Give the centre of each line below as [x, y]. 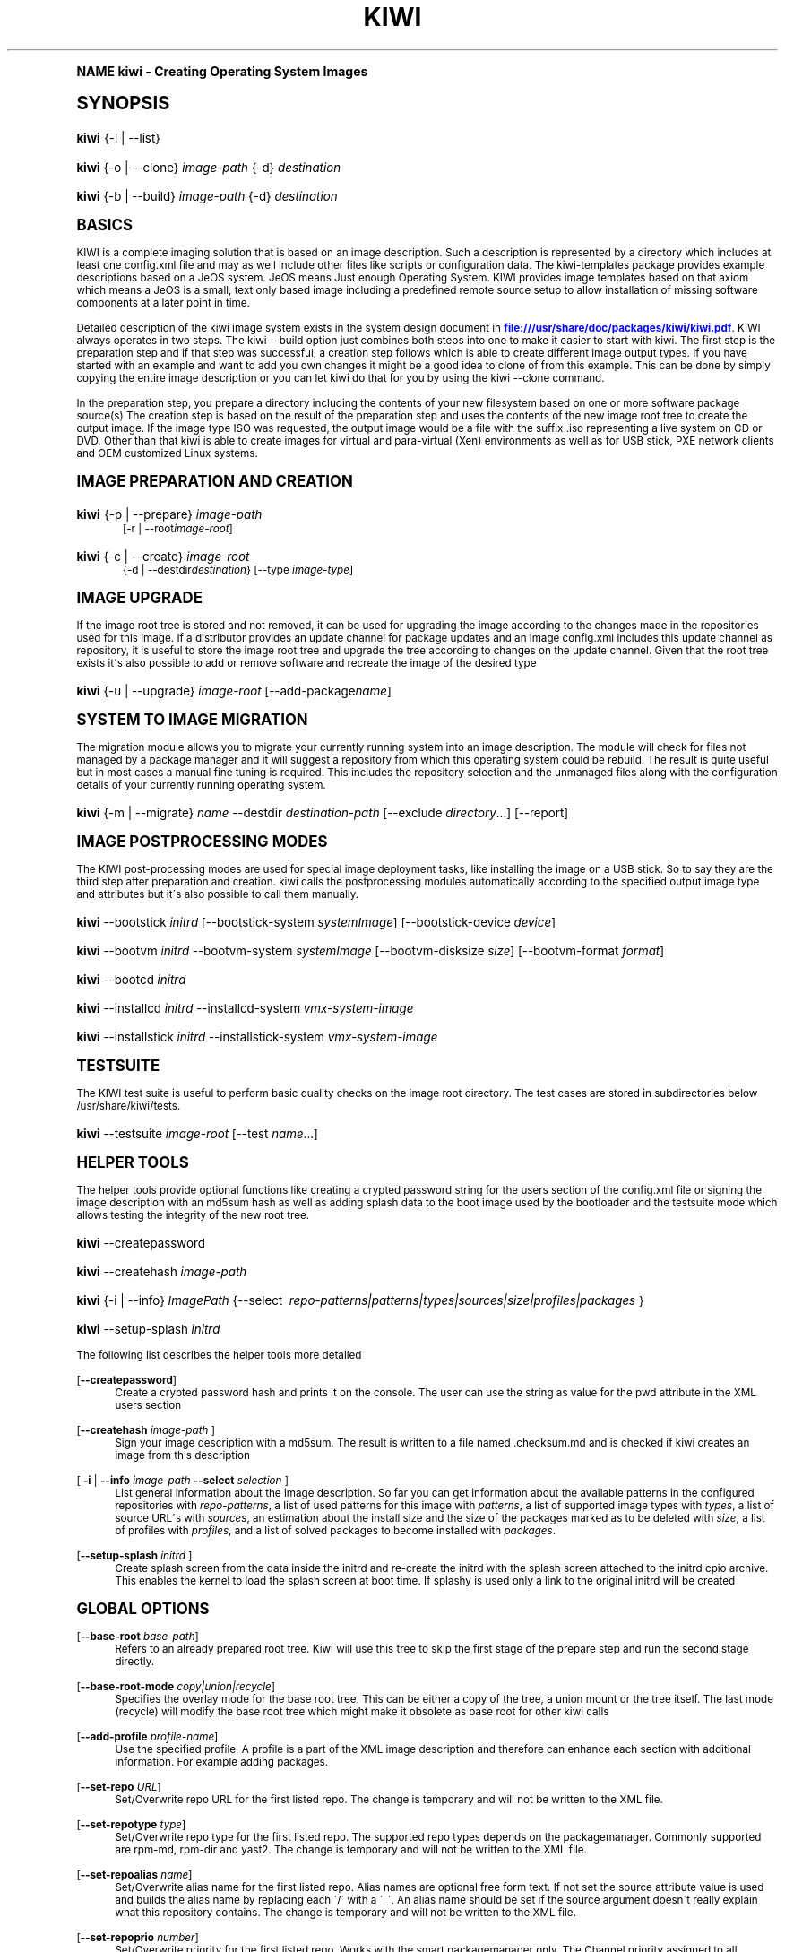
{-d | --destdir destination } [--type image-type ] [238, 570]
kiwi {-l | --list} [118, 138]
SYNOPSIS [123, 102]
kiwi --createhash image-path [162, 1271]
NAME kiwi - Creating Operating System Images [222, 71]
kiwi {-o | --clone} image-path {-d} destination [209, 167]
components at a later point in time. [163, 302]
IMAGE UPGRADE [139, 597]
